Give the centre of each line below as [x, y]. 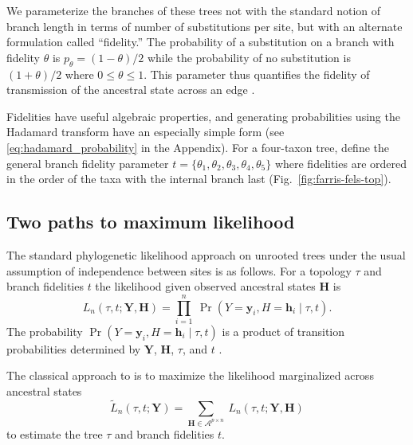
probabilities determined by [74, 348]
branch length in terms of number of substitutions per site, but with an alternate [205, 26]
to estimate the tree [55, 433]
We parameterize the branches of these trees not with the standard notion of [194, 10]
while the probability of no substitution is [249, 57]
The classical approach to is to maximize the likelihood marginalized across [190, 375]
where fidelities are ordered [340, 163]
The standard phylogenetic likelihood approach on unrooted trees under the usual [206, 254]
